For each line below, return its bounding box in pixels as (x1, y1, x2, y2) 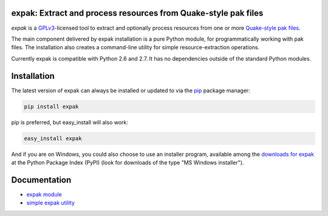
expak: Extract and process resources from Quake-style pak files (11, 8, 264, 18)
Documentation (11, 175, 72, 185)
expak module (26, 191, 62, 198)
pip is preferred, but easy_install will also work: (11, 118, 129, 126)
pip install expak (24, 103, 79, 110)
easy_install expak (24, 135, 82, 142)
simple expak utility (26, 199, 75, 206)
